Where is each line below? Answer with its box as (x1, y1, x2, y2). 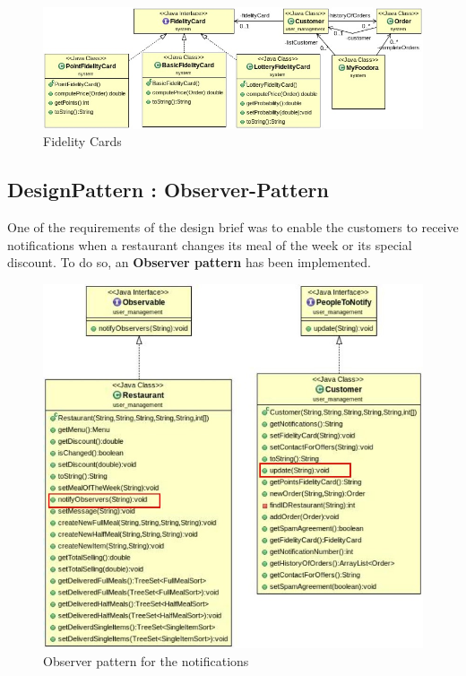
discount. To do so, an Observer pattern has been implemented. (7, 253, 371, 272)
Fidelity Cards (43, 132, 122, 151)
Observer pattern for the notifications (43, 651, 249, 670)
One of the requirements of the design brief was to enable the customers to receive (7, 218, 459, 237)
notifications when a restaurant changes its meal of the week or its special (7, 235, 412, 254)
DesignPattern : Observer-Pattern (7, 176, 329, 204)
